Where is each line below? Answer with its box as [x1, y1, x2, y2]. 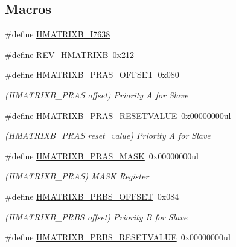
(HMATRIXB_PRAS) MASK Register [5, 170, 149, 182]
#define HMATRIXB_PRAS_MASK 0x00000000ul [5, 149, 199, 162]
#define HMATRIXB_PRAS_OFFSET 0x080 [5, 68, 179, 81]
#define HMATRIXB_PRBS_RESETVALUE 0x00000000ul [5, 231, 231, 243]
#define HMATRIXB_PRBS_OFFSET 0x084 [5, 190, 179, 202]
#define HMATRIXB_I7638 [5, 28, 110, 40]
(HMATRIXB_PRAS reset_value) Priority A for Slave [5, 129, 211, 142]
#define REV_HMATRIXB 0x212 [5, 48, 134, 60]
